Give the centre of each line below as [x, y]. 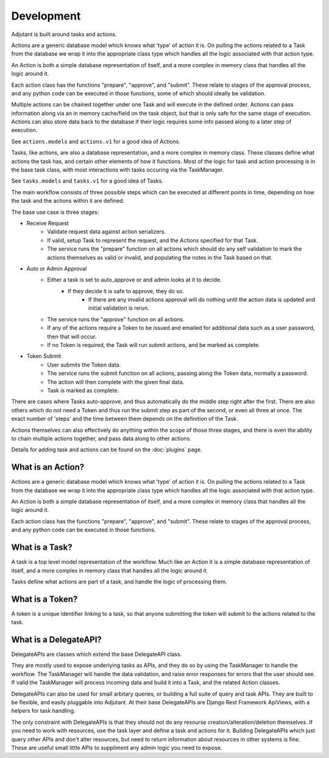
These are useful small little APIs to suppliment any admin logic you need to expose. [117, 748]
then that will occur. [72, 337]
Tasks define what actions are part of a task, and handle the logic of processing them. [119, 581]
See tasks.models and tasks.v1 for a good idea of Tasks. [87, 181]
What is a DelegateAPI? [56, 640]
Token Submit [44, 356]
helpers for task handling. [43, 711]
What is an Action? [48, 467]
